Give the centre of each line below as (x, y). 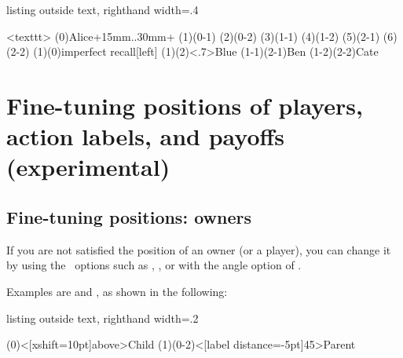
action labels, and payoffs (146, 136)
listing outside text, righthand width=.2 (103, 318)
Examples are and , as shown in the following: (117, 291)
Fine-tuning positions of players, (185, 105)
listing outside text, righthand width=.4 (103, 9)
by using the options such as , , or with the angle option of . (154, 265)
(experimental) (88, 167)
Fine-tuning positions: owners (129, 216)
